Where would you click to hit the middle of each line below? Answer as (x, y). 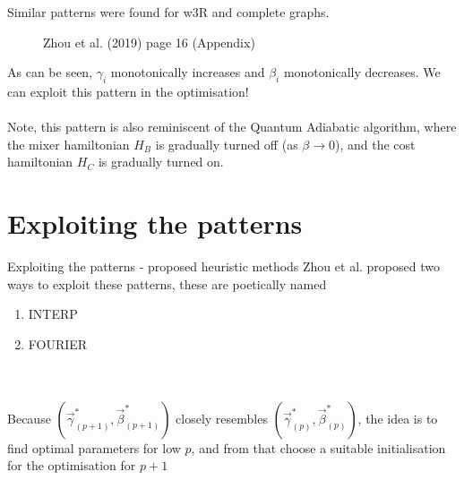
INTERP (53, 314)
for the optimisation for (72, 465)
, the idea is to (398, 418)
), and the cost (375, 144)
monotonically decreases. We (362, 72)
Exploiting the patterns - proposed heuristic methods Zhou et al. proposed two (223, 266)
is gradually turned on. (161, 162)
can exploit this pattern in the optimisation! (128, 91)
